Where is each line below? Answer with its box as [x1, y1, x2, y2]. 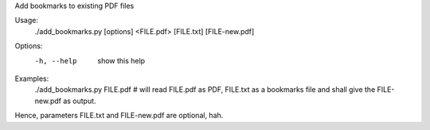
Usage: [14, 16, 39, 25]
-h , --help [34, 56, 77, 65]
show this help [97, 55, 146, 65]
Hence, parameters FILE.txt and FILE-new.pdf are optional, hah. [14, 111, 224, 120]
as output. [62, 96, 96, 105]
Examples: [14, 74, 49, 83]
